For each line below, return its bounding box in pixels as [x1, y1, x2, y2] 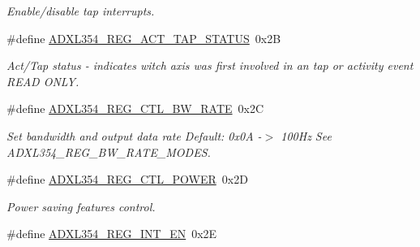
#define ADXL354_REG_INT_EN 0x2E [6, 225, 217, 242]
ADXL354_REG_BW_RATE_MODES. [6, 143, 211, 160]
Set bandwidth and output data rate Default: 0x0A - [6, 127, 262, 144]
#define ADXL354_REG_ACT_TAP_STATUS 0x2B [6, 29, 281, 46]
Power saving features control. [6, 197, 156, 214]
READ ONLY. [6, 72, 79, 89]
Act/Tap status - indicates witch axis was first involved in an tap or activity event [6, 57, 414, 74]
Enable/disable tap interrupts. [6, 2, 155, 19]
